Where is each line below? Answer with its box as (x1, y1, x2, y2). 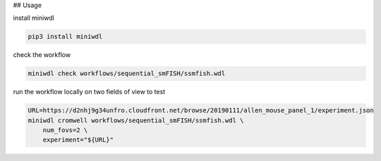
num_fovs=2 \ (42, 127, 88, 134)
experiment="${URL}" (42, 136, 114, 144)
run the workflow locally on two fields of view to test (13, 88, 166, 96)
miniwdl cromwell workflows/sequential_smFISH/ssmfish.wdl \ (28, 116, 244, 124)
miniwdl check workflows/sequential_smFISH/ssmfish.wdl (28, 70, 226, 77)
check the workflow (13, 51, 71, 59)
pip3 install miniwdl (28, 32, 103, 41)
